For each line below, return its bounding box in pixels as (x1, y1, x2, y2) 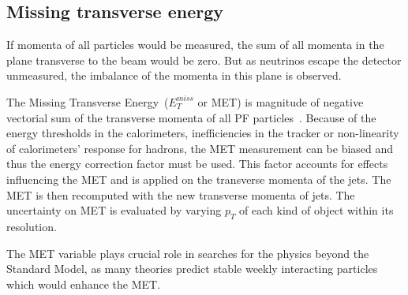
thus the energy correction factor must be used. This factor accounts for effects (6, 155, 388, 172)
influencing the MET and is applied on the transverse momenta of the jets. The (6, 170, 391, 187)
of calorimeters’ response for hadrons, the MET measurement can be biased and (6, 140, 394, 156)
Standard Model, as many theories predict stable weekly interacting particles (6, 260, 378, 277)
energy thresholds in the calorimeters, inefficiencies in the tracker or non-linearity (6, 125, 399, 141)
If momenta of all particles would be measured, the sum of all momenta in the (6, 36, 384, 53)
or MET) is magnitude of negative (197, 93, 364, 110)
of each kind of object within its (239, 202, 394, 218)
